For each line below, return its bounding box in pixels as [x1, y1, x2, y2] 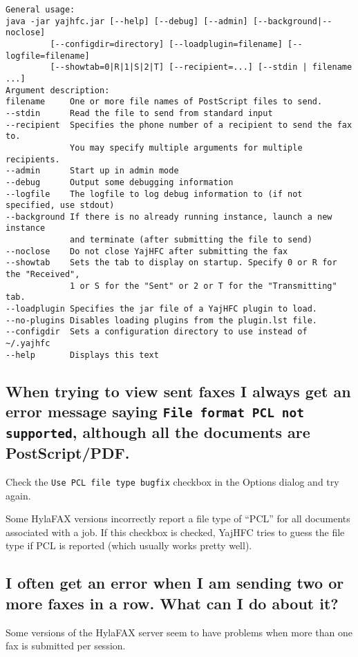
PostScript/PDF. [6, 442, 130, 464]
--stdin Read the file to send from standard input [6, 108, 273, 118]
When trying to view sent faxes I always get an [6, 380, 351, 401]
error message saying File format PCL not [6, 401, 304, 422]
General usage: [6, 5, 75, 15]
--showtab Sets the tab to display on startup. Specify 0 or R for [6, 258, 337, 268]
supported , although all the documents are [6, 421, 310, 443]
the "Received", [6, 269, 80, 280]
